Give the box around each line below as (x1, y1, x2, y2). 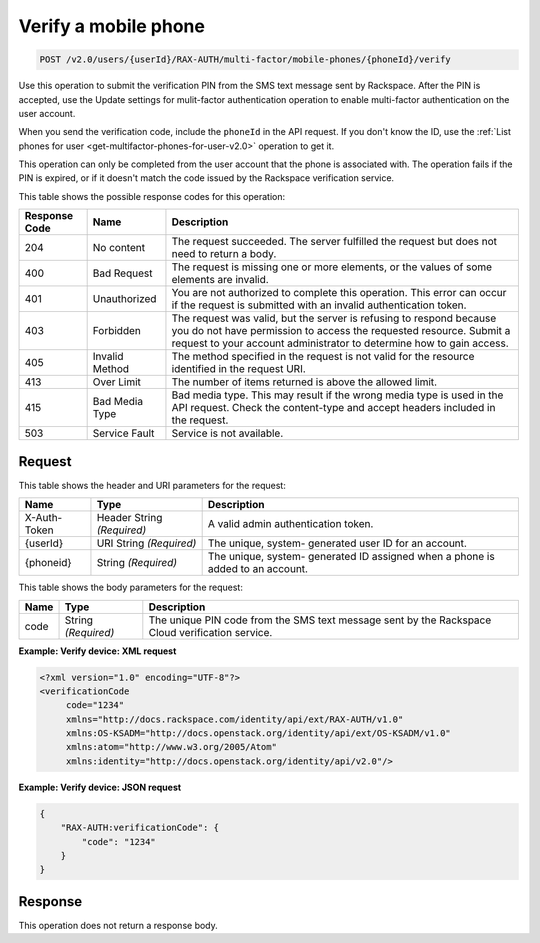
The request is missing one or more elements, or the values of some (171, 260, 493, 274)
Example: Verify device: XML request (18, 645, 177, 657)
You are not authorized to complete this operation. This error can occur (171, 286, 507, 300)
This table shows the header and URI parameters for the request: (18, 479, 287, 491)
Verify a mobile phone (18, 15, 205, 37)
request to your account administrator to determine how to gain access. (171, 336, 509, 350)
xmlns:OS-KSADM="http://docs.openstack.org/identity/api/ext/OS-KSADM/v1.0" (65, 728, 452, 739)
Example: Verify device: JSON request (18, 781, 182, 793)
